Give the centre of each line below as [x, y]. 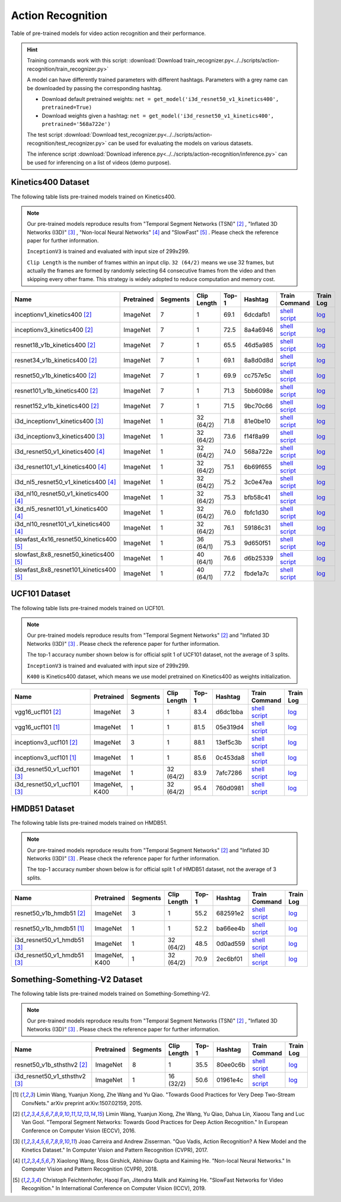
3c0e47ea [258, 482]
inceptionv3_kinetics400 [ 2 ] [54, 330]
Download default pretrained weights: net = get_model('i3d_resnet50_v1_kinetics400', [160, 99]
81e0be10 [257, 421]
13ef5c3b [229, 743]
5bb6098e [259, 391]
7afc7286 [229, 773]
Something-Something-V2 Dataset [77, 979]
